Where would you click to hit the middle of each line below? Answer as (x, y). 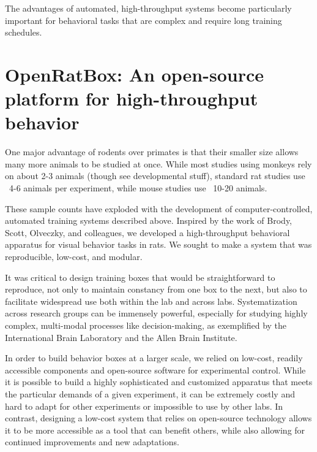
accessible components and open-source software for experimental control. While (155, 370)
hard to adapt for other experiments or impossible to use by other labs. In (144, 406)
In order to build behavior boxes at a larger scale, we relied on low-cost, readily (154, 358)
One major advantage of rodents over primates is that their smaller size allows (152, 152)
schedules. (24, 32)
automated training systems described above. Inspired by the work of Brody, (149, 220)
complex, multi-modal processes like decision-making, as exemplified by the (146, 325)
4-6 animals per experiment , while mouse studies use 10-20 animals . (138, 188)
